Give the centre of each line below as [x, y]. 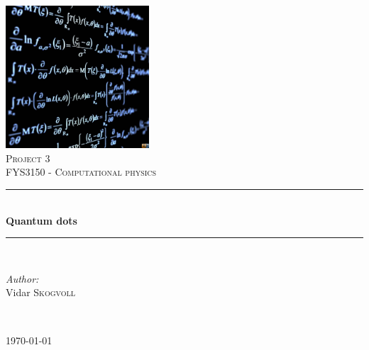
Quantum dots [42, 220]
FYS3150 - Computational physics [81, 172]
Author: [22, 278]
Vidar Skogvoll [41, 292]
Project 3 [28, 158]
